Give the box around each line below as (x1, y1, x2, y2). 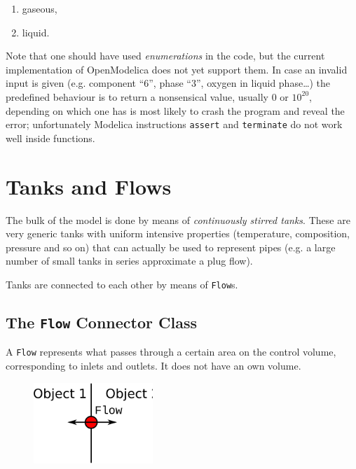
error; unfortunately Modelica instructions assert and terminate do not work (6, 117, 343, 132)
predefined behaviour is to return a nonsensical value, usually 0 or (6, 89, 289, 104)
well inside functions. (6, 130, 95, 145)
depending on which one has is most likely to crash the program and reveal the (6, 103, 345, 118)
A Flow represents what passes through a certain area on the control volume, (6, 344, 336, 359)
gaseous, (22, 1, 57, 15)
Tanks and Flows (6, 171, 172, 200)
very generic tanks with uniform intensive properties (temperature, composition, (6, 226, 350, 241)
